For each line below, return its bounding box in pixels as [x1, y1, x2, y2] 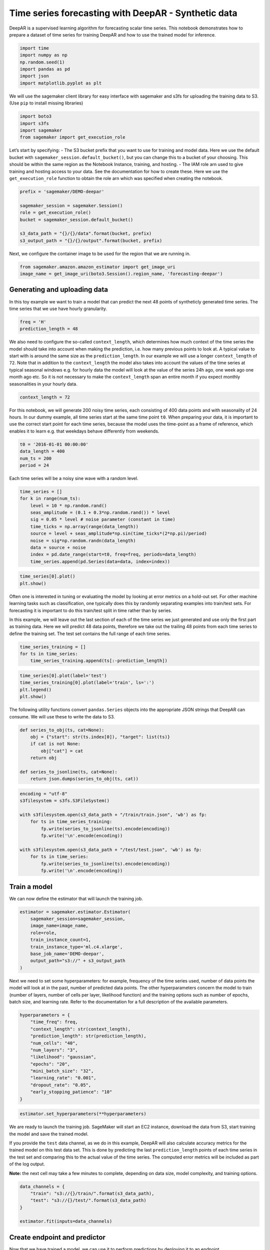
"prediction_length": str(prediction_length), [30, 1033, 147, 1039]
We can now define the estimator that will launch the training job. [9, 895, 143, 901]
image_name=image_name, [30, 923, 88, 928]
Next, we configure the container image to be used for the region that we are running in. [9, 250, 191, 256]
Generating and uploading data [9, 285, 108, 294]
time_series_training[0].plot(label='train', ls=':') [19, 680, 154, 685]
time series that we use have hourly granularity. [9, 305, 107, 311]
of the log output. [9, 1161, 45, 1167]
